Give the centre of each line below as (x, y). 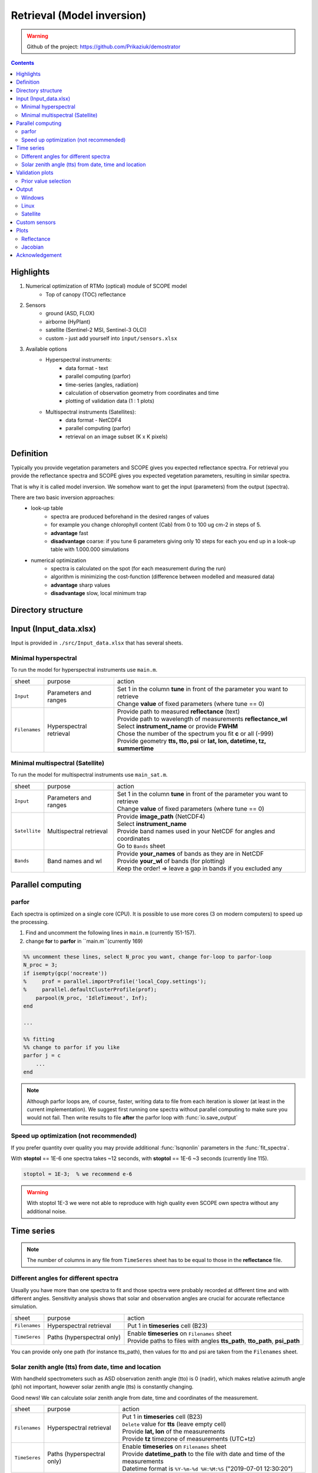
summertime (135, 748)
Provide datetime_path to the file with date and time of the (203, 1454)
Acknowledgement (39, 255)
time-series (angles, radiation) (102, 384)
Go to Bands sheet (141, 846)
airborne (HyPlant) (68, 322)
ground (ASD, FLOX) (70, 313)
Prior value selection (46, 181)
